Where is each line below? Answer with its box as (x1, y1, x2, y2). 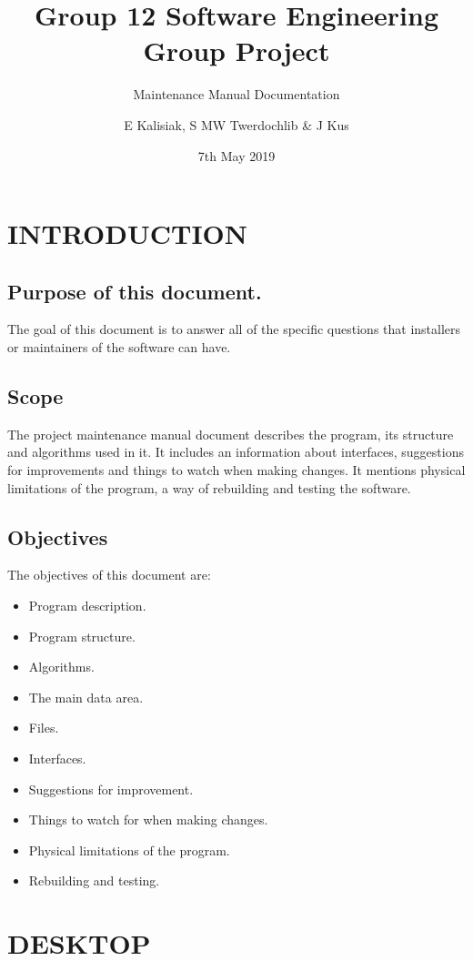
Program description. (28, 596, 146, 615)
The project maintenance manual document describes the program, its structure (7, 424, 454, 443)
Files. (28, 718, 59, 737)
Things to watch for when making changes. (28, 810, 268, 829)
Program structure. (28, 626, 136, 645)
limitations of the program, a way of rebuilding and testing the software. (7, 478, 411, 497)
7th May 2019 (197, 146, 276, 165)
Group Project (143, 32, 330, 69)
